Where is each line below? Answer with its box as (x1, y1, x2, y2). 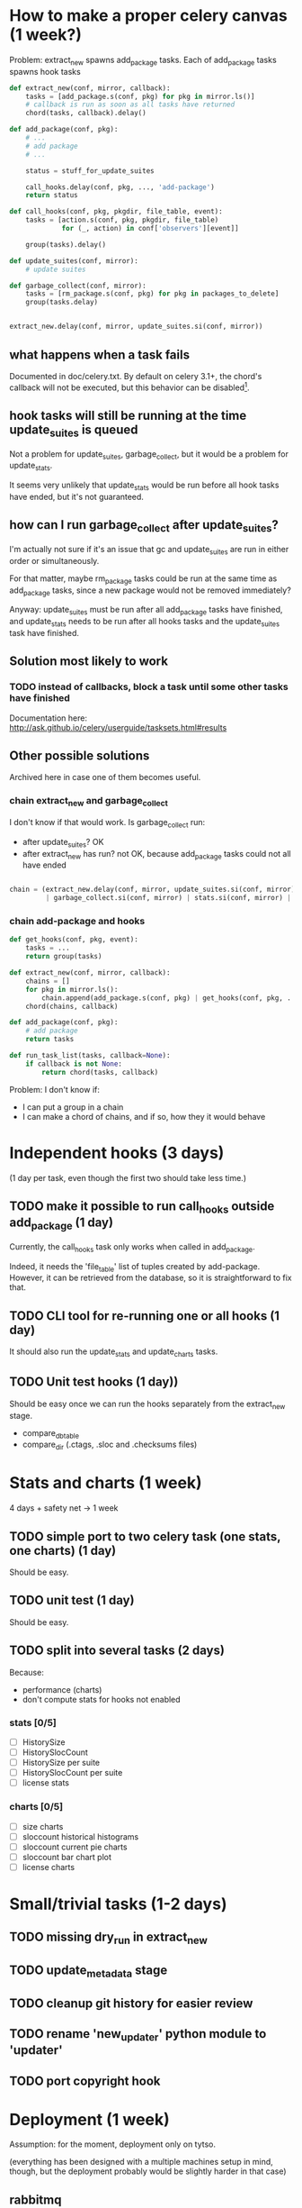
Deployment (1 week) (9, 2109, 171, 2130)
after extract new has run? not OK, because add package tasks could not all (22, 848, 291, 861)
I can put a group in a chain (22, 1101, 124, 1113)
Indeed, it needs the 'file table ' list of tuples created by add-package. (9, 1260, 261, 1274)
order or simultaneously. (9, 555, 100, 566)
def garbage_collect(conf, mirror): (9, 281, 147, 290)
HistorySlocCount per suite (22, 1767, 123, 1778)
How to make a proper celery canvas (9, 5, 288, 26)
